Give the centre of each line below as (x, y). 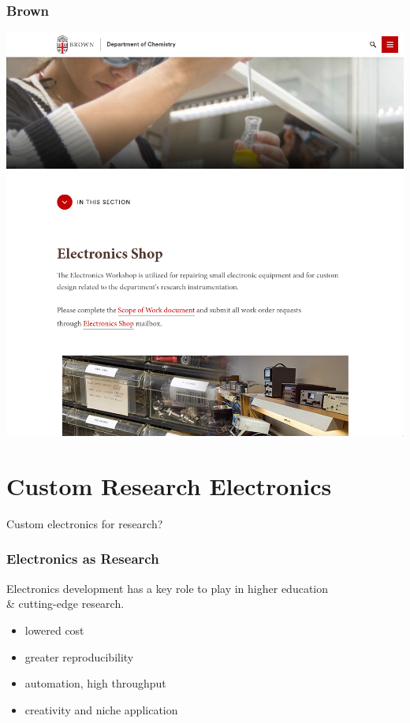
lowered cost (54, 630)
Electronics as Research (83, 559)
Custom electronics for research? (85, 523)
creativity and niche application (101, 709)
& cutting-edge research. (65, 604)
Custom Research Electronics (169, 485)
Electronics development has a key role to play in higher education (168, 588)
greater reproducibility (79, 656)
